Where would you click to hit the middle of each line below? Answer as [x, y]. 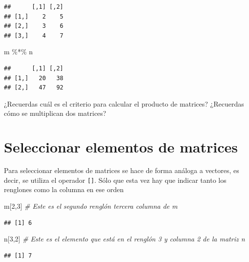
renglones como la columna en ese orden [64, 189]
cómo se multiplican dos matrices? [55, 113]
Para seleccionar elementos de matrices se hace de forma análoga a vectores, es [122, 170]
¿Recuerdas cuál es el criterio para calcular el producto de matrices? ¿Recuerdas [124, 103]
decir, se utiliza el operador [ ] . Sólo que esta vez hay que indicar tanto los [115, 180]
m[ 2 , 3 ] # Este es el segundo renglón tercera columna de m [91, 206]
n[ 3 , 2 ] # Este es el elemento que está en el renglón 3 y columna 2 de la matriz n [124, 239]
